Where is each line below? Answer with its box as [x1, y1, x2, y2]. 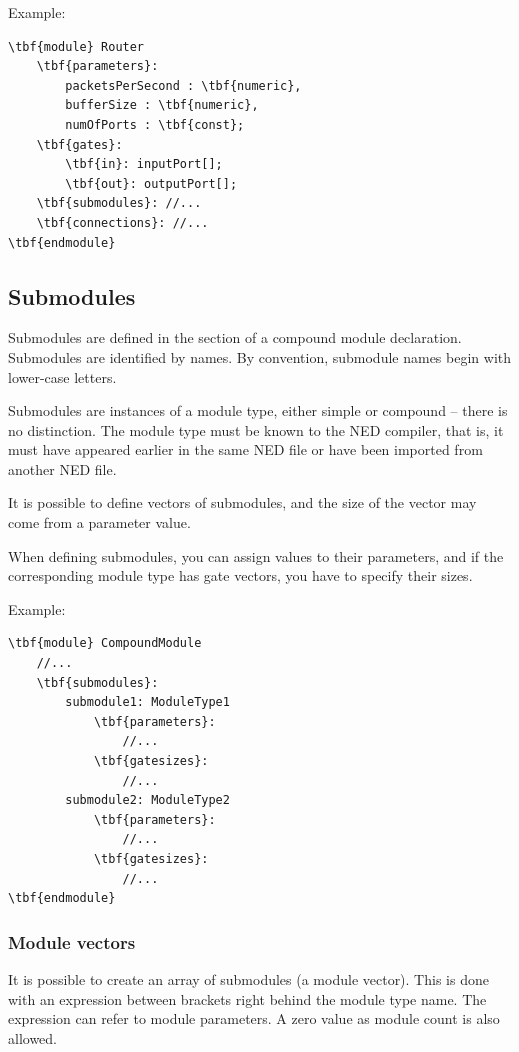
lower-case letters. [8, 366, 117, 387]
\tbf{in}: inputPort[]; [65, 157, 223, 172]
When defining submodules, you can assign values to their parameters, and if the [8, 545, 504, 566]
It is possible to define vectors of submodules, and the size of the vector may [8, 492, 477, 513]
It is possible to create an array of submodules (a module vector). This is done [8, 968, 489, 989]
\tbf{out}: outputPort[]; [65, 176, 238, 191]
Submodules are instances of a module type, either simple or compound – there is [8, 400, 508, 421]
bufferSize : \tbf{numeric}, [65, 98, 259, 113]
